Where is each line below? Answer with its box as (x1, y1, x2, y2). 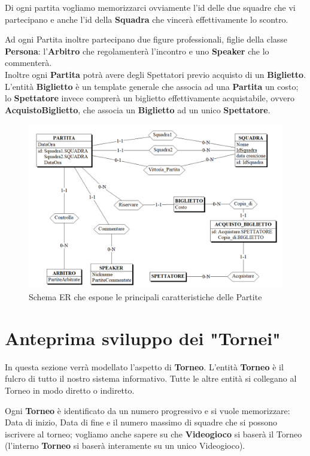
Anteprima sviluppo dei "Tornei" (5, 325, 281, 350)
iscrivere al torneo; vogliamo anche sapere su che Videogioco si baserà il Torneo (5, 427, 302, 440)
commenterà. (5, 56, 52, 69)
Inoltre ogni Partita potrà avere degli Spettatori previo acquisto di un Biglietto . (5, 68, 306, 80)
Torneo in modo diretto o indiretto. (5, 383, 135, 396)
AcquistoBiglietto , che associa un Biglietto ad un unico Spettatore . (5, 103, 271, 116)
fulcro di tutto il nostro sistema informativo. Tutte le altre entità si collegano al (5, 372, 297, 385)
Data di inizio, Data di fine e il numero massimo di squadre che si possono (5, 416, 278, 428)
